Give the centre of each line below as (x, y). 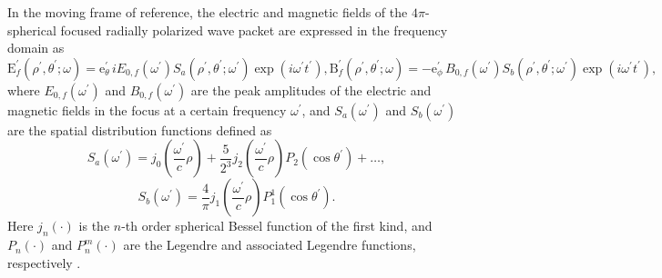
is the (94, 226)
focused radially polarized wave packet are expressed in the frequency (254, 30)
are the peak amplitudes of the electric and (311, 89)
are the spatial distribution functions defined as (140, 129)
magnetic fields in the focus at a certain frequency (147, 109)
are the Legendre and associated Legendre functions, (270, 245)
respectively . (44, 262)
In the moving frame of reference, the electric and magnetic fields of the (208, 12)
